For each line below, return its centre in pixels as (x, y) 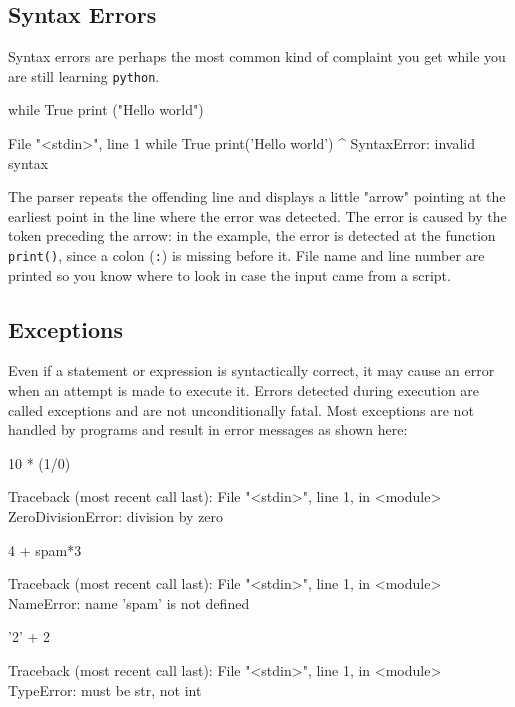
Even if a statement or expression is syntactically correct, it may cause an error (251, 370)
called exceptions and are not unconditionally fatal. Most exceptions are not (241, 409)
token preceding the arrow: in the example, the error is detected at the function (252, 235)
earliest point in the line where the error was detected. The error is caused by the (257, 215)
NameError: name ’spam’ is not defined (129, 602)
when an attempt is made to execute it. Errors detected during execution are (244, 390)
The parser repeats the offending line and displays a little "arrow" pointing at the (257, 196)
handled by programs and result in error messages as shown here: (208, 429)
